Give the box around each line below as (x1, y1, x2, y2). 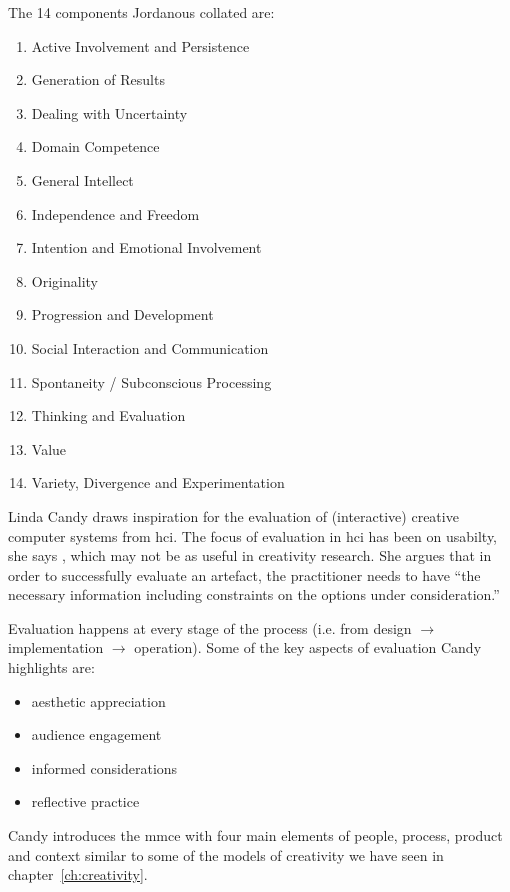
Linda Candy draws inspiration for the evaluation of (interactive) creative (8, 505, 459, 526)
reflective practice (31, 791, 140, 812)
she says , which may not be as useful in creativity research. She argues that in (8, 545, 492, 566)
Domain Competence (31, 136, 160, 157)
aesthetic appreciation (31, 690, 166, 711)
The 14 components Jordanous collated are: (8, 2, 275, 22)
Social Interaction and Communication (31, 337, 269, 358)
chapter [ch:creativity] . (8, 864, 148, 885)
